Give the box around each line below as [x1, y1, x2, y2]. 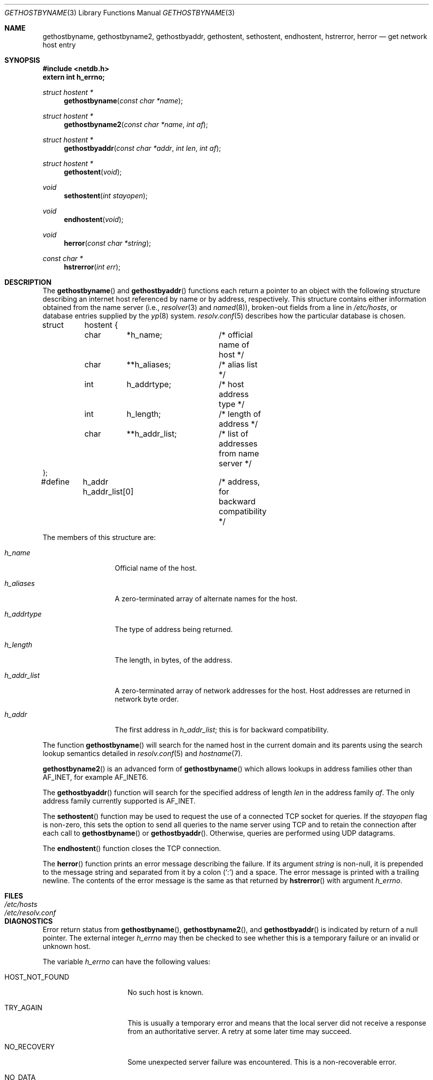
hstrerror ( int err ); [64, 263, 120, 271]
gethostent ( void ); [64, 168, 122, 176]
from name [219, 449, 259, 458]
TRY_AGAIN [4, 1003, 42, 1012]
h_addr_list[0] [82, 487, 134, 496]
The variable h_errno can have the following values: [42, 957, 210, 966]
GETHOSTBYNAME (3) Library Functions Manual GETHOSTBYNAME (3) [4, 8, 235, 17]
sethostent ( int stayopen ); [64, 191, 148, 200]
